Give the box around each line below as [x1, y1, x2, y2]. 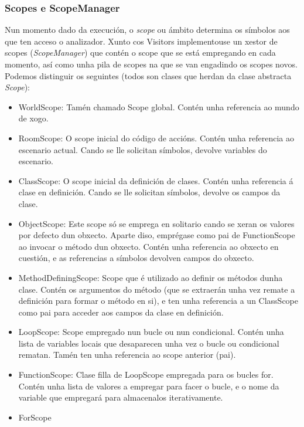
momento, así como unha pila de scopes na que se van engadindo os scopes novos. [5, 58, 298, 70]
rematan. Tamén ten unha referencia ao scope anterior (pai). [18, 348, 236, 361]
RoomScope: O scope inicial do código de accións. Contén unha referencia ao [18, 131, 294, 144]
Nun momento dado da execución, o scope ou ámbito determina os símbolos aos [5, 23, 290, 36]
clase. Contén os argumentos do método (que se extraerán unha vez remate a [18, 283, 295, 295]
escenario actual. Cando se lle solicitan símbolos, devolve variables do [18, 143, 267, 155]
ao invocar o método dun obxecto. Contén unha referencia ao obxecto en [18, 240, 279, 252]
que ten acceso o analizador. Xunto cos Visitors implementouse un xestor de [5, 35, 278, 47]
